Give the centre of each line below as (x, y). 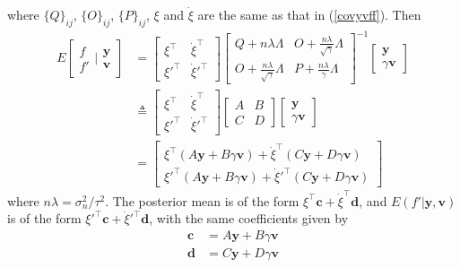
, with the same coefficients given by (249, 218)
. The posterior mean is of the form (202, 200)
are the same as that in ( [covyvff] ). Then (309, 14)
